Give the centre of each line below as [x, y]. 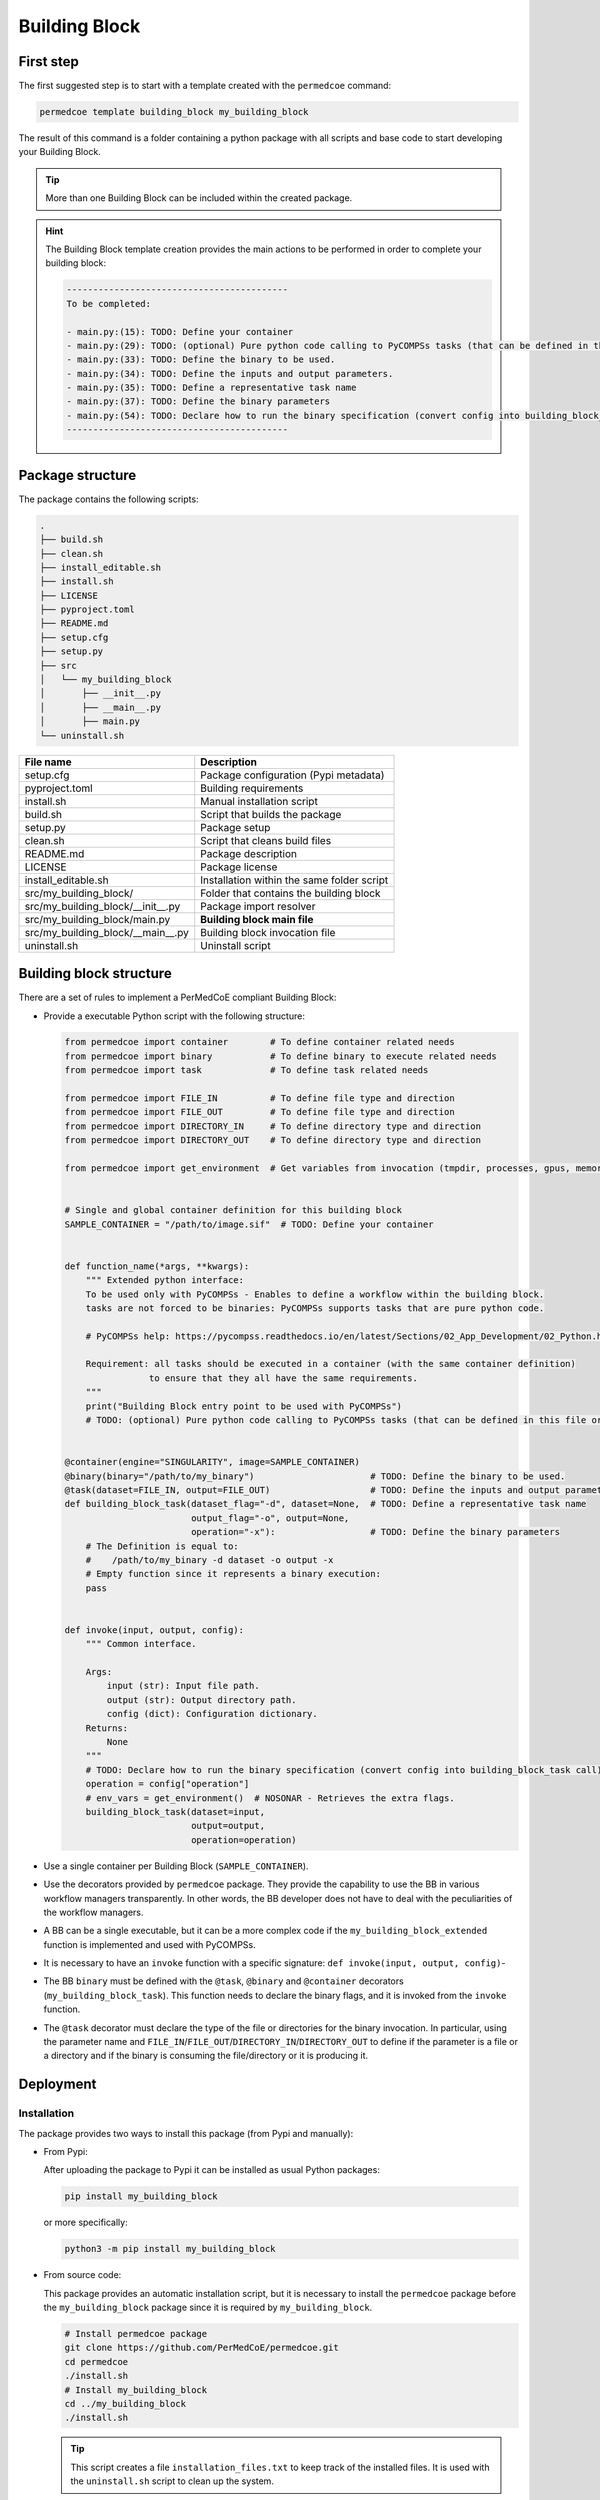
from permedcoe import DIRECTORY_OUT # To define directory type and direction [273, 1140]
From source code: [82, 2275]
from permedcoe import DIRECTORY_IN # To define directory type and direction [273, 1126]
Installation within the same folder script [294, 880]
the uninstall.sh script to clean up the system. [172, 2481]
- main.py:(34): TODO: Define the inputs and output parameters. [230, 373]
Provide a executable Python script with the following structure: [174, 1016]
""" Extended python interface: [165, 1280]
